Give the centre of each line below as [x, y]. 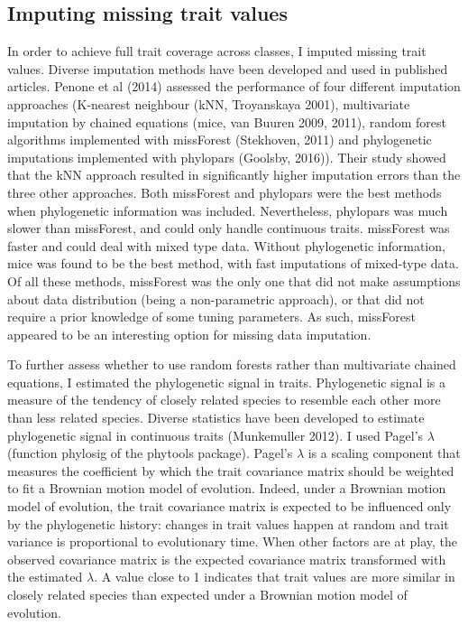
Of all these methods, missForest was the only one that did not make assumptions [234, 280]
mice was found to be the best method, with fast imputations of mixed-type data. [233, 263]
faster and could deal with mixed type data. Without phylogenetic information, [226, 245]
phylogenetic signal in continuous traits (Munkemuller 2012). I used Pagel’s [216, 435]
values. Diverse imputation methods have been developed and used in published [228, 68]
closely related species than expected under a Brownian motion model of [207, 595]
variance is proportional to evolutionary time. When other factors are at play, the [233, 541]
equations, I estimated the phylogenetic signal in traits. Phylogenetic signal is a [227, 382]
